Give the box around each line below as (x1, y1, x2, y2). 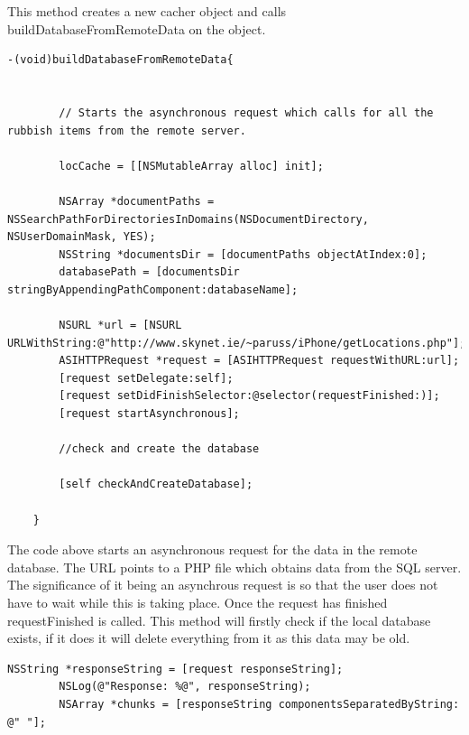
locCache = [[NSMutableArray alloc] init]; (59, 159, 324, 172)
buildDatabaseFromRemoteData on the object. (7, 19, 266, 38)
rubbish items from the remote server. (7, 124, 246, 137)
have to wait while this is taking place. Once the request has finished (7, 593, 388, 611)
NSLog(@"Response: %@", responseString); (59, 680, 311, 693)
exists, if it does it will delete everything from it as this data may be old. (7, 628, 410, 647)
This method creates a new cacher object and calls (7, 2, 287, 20)
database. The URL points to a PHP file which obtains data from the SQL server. (7, 557, 462, 576)
